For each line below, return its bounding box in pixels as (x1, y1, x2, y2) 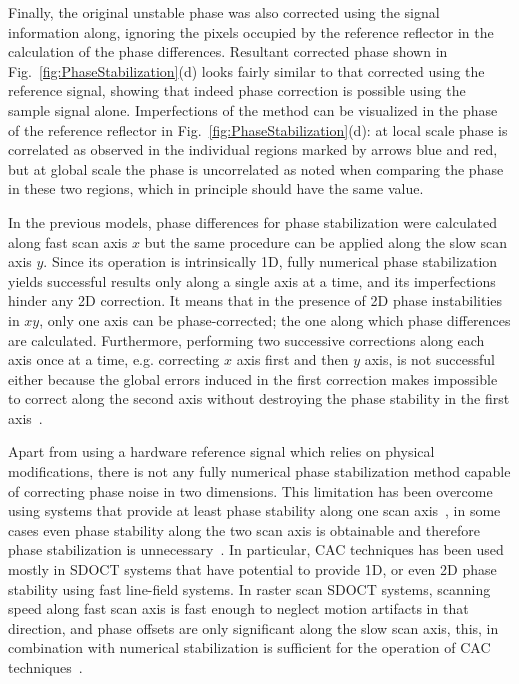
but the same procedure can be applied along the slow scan (144, 231, 507, 252)
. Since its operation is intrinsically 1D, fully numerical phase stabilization (43, 251, 498, 272)
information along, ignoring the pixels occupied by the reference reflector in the (8, 21, 494, 42)
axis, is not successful (364, 349, 495, 370)
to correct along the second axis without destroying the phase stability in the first (8, 388, 510, 409)
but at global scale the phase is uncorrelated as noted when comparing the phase (8, 158, 504, 179)
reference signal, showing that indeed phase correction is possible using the (8, 80, 466, 101)
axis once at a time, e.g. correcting (8, 349, 220, 370)
